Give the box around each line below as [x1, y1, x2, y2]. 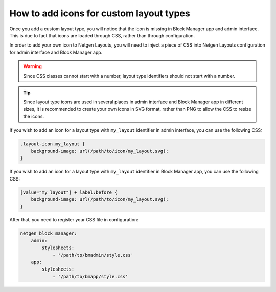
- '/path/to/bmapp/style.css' [52, 274, 128, 279]
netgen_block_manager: [20, 231, 77, 236]
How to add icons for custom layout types [9, 8, 190, 19]
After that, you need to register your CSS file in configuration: [9, 217, 139, 223]
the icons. [23, 113, 44, 120]
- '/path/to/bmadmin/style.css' [52, 252, 134, 258]
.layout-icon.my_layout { [20, 141, 85, 147]
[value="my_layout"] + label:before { [20, 189, 118, 195]
